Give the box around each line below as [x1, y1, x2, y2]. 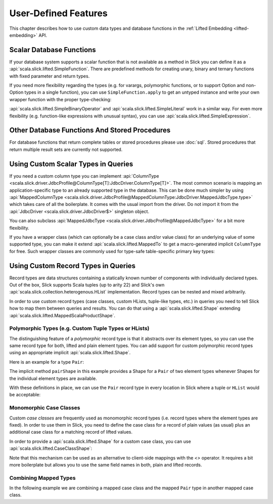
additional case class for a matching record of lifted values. [9, 429, 133, 435]
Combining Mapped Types [9, 474, 76, 481]
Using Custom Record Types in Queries [9, 261, 136, 270]
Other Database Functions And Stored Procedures [9, 126, 171, 135]
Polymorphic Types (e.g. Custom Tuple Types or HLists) [9, 325, 150, 332]
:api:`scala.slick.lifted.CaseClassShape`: [9, 445, 93, 451]
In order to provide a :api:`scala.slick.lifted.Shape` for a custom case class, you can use [9, 438, 192, 444]
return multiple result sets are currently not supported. [9, 146, 123, 152]
